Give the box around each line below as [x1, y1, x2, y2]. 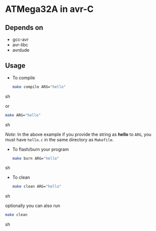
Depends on [5, 23, 44, 32]
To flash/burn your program [12, 146, 69, 152]
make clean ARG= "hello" [12, 184, 62, 189]
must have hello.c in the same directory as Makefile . [5, 136, 114, 142]
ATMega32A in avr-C [5, 3, 94, 15]
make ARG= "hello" [5, 113, 41, 117]
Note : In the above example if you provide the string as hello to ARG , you [5, 131, 152, 137]
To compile [12, 75, 36, 81]
